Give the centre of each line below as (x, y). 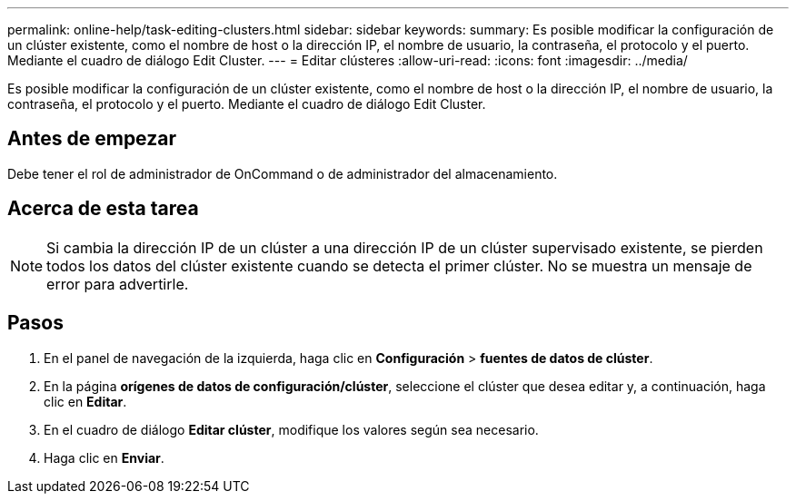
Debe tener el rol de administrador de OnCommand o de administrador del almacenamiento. (283, 173)
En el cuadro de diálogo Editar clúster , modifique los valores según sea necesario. (291, 429)
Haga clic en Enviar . (104, 457)
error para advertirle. (118, 284)
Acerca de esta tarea (103, 209)
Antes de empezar (92, 139)
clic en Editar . (85, 401)
